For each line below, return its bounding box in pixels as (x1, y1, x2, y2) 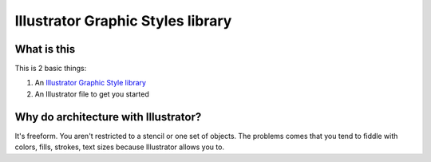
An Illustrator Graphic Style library (34, 78, 147, 88)
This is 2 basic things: (14, 64, 87, 73)
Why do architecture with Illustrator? (14, 110, 202, 124)
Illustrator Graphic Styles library (14, 12, 232, 30)
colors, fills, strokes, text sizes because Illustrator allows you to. (14, 142, 225, 152)
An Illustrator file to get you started (34, 89, 149, 99)
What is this (14, 42, 76, 56)
